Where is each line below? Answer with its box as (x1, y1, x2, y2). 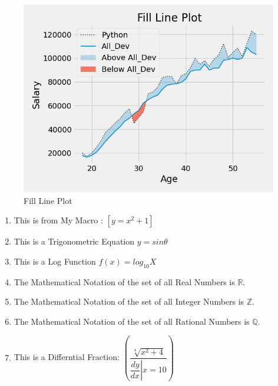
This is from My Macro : (14, 214, 103, 226)
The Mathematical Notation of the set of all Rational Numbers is (14, 315, 250, 327)
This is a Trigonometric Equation (14, 235, 135, 248)
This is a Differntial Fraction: (14, 351, 120, 363)
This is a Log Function (14, 255, 96, 267)
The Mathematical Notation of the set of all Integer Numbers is (14, 295, 244, 308)
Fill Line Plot (24, 194, 72, 206)
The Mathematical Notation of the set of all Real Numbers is (14, 275, 235, 288)
